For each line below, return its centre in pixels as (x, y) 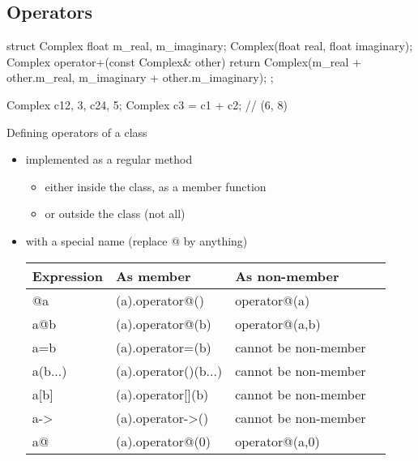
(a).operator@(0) (163, 441)
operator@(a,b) (278, 323)
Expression (67, 275)
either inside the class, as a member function (156, 186)
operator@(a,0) (277, 441)
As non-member (287, 275)
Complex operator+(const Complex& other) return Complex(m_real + (184, 61)
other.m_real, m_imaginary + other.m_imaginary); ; (140, 77)
